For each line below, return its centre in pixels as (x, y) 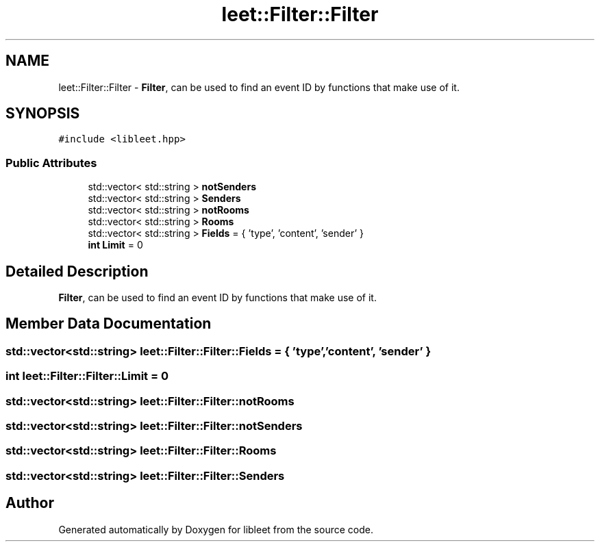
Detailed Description (77, 271)
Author (30, 503)
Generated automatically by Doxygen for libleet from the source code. (216, 529)
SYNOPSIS (43, 114)
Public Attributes (51, 163)
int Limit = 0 (115, 245)
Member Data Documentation (109, 324)
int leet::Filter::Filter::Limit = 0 (87, 376)
